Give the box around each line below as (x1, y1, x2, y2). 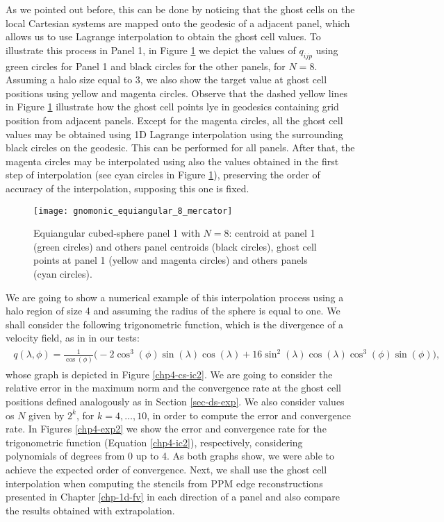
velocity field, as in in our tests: (6, 330, 140, 345)
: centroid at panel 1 (229, 226, 315, 240)
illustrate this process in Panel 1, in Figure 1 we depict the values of (6, 42, 296, 57)
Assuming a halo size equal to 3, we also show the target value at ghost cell (6, 72, 327, 87)
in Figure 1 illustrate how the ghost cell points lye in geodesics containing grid (6, 99, 339, 114)
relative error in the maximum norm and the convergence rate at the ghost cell (6, 380, 341, 395)
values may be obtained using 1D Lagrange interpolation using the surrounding (6, 126, 343, 141)
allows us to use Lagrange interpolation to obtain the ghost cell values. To (6, 29, 321, 44)
